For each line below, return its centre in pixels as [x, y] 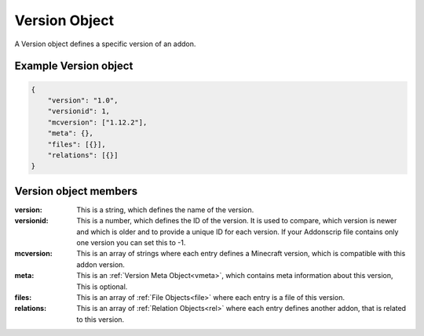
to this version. [101, 319]
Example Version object [74, 66]
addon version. [101, 264]
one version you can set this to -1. [131, 242]
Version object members [76, 191]
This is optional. [102, 287]
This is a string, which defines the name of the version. [165, 210]
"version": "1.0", [83, 100]
